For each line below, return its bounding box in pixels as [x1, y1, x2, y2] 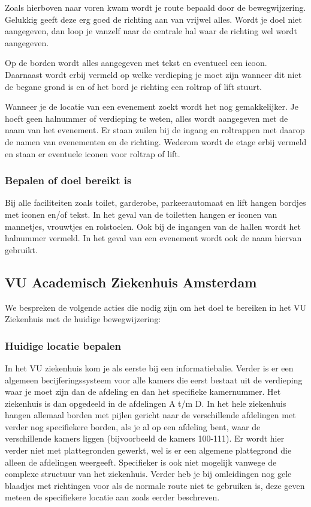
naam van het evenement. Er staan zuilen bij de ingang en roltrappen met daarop [5, 124, 305, 136]
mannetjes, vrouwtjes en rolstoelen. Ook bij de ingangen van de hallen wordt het [5, 220, 301, 232]
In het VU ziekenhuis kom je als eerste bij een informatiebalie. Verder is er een [5, 361, 294, 374]
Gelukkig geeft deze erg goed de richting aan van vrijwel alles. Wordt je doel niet [5, 13, 302, 25]
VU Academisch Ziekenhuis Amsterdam [5, 272, 257, 291]
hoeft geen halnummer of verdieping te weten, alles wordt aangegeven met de [5, 112, 288, 124]
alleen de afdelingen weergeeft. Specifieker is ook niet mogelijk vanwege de [5, 455, 277, 468]
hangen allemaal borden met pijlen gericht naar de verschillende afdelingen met [5, 409, 296, 421]
